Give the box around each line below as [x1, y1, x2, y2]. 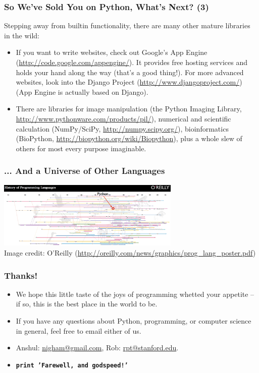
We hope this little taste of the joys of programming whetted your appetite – [16, 288, 254, 299]
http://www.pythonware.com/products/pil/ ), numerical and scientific [16, 113, 231, 123]
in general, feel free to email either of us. [16, 325, 141, 336]
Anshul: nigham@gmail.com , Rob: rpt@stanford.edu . [16, 342, 179, 353]
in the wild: [4, 30, 40, 40]
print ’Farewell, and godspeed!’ [16, 361, 128, 369]
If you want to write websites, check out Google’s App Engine [16, 47, 208, 57]
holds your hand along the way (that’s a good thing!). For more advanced [16, 67, 244, 77]
